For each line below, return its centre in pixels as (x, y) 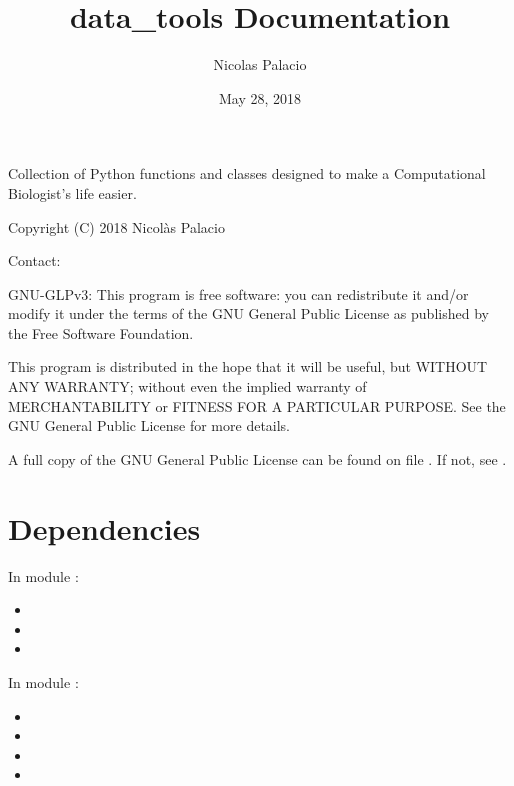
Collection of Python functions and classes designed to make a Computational (247, 173)
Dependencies (104, 527)
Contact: (34, 260)
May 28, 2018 (260, 97)
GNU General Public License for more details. (149, 425)
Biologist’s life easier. (72, 192)
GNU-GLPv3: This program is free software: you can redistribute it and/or (238, 293)
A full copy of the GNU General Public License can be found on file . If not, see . (257, 458)
